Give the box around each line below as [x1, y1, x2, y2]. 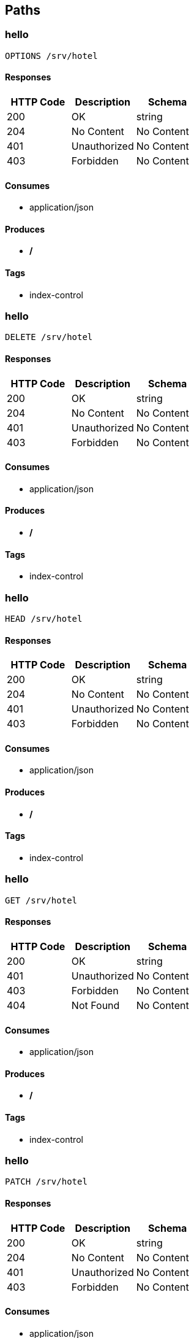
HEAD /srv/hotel [5, 614, 83, 624]
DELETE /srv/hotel [5, 332, 93, 342]
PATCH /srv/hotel [5, 1177, 88, 1187]
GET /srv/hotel [5, 895, 78, 905]
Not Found [71, 999, 120, 1011]
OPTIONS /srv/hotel [5, 50, 98, 61]
